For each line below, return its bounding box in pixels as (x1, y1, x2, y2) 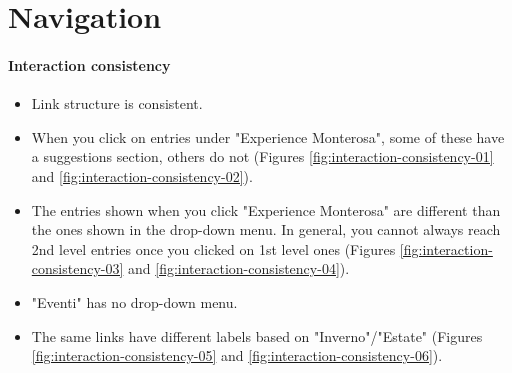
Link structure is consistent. (31, 93, 203, 114)
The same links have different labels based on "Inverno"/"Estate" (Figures (31, 325, 483, 346)
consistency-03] (31, 258, 124, 279)
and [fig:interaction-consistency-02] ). (31, 165, 253, 186)
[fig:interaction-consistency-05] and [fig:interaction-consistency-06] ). (31, 345, 443, 366)
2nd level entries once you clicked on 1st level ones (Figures (31, 238, 396, 259)
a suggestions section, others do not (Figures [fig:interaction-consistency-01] (31, 146, 494, 167)
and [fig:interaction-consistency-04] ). (128, 258, 350, 279)
